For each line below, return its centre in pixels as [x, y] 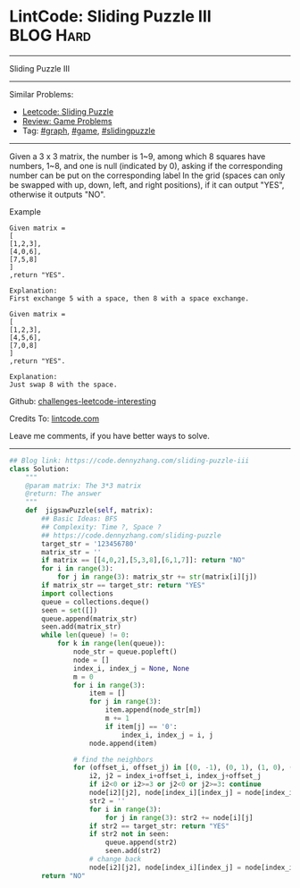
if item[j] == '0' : [141, 726]
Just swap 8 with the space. [63, 385]
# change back [115, 859]
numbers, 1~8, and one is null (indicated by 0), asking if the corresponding [146, 165]
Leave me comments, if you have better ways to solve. [109, 436]
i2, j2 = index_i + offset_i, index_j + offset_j [175, 776]
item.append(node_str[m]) [153, 710]
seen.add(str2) [133, 851]
